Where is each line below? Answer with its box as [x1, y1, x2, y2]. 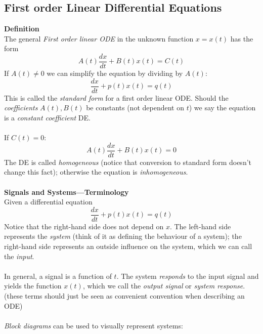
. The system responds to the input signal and [116, 270, 259, 281]
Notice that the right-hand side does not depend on [4, 221, 164, 231]
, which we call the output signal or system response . [82, 280, 245, 291]
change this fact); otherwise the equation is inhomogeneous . [4, 166, 188, 177]
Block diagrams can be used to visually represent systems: [4, 320, 183, 330]
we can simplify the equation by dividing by [47, 68, 183, 78]
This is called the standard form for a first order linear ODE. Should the [4, 92, 229, 103]
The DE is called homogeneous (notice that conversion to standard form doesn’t [4, 156, 252, 167]
